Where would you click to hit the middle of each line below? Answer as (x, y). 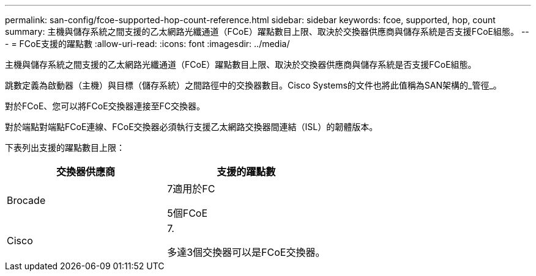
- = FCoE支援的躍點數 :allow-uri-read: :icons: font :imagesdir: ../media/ (147, 44)
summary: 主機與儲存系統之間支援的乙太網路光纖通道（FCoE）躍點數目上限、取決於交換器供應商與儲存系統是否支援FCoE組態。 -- (267, 31)
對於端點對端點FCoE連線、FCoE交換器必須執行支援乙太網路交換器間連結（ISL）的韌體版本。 (192, 127)
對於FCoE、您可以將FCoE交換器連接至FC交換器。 (105, 106)
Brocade (26, 200)
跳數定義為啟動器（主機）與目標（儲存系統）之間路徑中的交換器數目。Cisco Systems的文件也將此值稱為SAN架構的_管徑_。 (253, 85)
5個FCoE (188, 213)
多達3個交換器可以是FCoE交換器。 (246, 252)
